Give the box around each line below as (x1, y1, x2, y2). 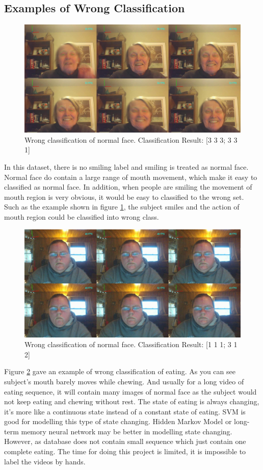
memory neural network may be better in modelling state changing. (21, 426, 232, 436)
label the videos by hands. (4, 456, 86, 466)
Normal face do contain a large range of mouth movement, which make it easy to (4, 171, 257, 182)
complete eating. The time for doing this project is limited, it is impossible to (4, 446, 246, 457)
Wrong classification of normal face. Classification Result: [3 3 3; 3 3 (24, 134, 238, 145)
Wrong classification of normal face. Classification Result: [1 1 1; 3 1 (24, 339, 238, 350)
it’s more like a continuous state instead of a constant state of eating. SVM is (4, 406, 246, 416)
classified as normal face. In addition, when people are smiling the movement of (4, 181, 252, 192)
